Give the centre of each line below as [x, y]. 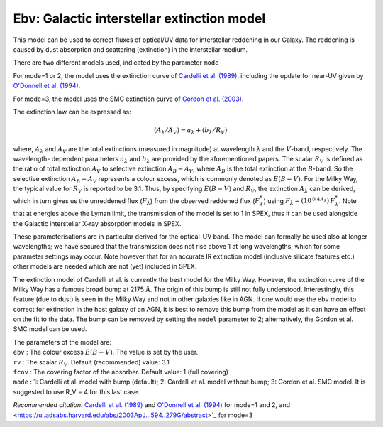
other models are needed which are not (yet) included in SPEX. [105, 266]
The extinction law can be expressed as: [72, 112]
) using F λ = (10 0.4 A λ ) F [299, 201]
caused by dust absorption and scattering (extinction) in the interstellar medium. [131, 49]
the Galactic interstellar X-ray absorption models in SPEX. [97, 223]
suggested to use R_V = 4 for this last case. [76, 391]
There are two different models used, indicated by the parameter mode [116, 63]
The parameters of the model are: [62, 342]
